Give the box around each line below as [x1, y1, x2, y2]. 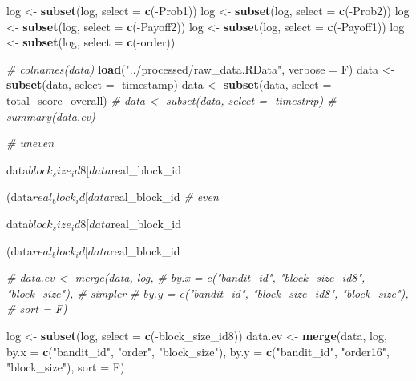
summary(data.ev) [6, 107, 95, 124]
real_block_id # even [109, 188, 219, 205]
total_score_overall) [6, 91, 107, 108]
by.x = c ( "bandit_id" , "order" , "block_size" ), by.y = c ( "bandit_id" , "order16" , [6, 343, 390, 359]
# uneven [6, 134, 55, 151]
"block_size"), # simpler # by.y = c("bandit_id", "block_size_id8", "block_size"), [6, 284, 409, 301]
